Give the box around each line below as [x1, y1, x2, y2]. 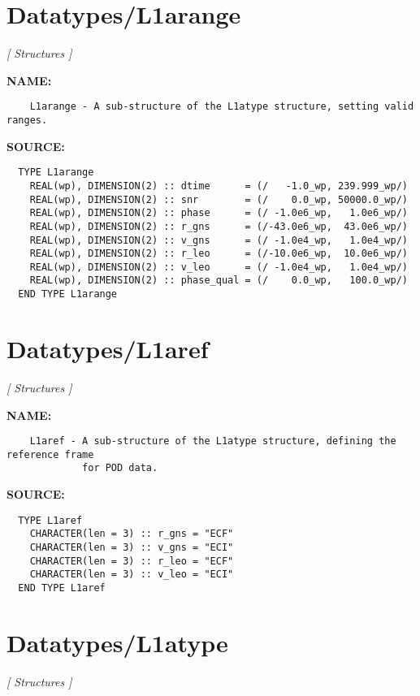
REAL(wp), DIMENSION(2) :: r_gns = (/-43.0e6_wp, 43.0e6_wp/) [29, 220, 408, 232]
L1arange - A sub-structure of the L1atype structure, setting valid [29, 101, 414, 113]
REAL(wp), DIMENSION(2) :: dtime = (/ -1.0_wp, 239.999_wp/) [29, 179, 408, 192]
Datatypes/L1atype [6, 625, 228, 659]
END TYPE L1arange [18, 288, 118, 300]
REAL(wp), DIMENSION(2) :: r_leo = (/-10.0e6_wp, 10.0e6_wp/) [29, 248, 408, 260]
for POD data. [82, 462, 158, 474]
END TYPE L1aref [18, 581, 106, 594]
